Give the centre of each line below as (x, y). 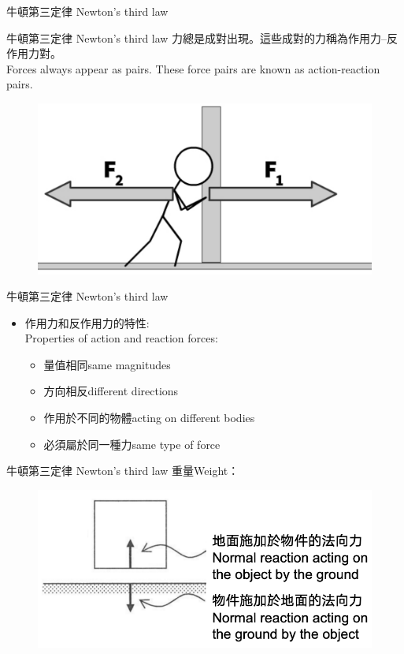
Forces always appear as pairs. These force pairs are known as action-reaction (193, 68)
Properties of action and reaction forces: (121, 338)
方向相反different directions (111, 391)
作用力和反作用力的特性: (87, 322)
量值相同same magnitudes (107, 364)
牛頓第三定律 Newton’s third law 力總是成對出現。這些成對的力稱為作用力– (197, 37)
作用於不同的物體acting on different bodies (149, 418)
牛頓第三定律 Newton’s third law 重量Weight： (123, 471)
